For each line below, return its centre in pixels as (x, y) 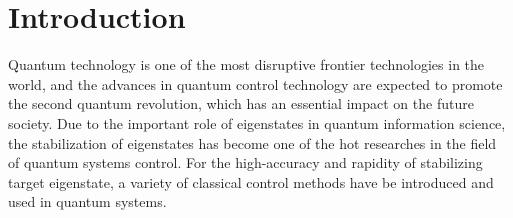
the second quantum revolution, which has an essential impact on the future (241, 103)
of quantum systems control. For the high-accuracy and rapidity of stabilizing (245, 162)
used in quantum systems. (87, 201)
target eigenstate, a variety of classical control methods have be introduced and (251, 181)
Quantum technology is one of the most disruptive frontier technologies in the (246, 64)
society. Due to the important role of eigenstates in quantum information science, (257, 122)
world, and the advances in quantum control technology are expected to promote (255, 83)
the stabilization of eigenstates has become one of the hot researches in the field (252, 142)
